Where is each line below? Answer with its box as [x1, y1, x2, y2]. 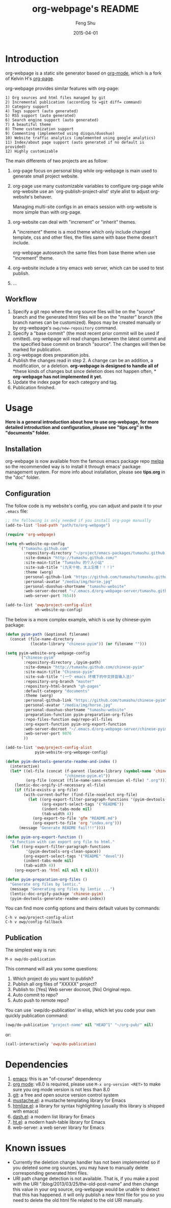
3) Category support [5, 104, 49, 109]
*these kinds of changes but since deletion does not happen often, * [12, 368, 157, 374]
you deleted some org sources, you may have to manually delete [12, 1164, 149, 1171]
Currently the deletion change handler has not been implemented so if [12, 1159, 160, 1165]
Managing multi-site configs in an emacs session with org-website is [12, 204, 157, 210]
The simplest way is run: [5, 947, 56, 953]
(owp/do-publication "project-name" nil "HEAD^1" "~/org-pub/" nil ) [5, 1022, 154, 1028]
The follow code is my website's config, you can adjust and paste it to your [5, 503, 162, 509]
